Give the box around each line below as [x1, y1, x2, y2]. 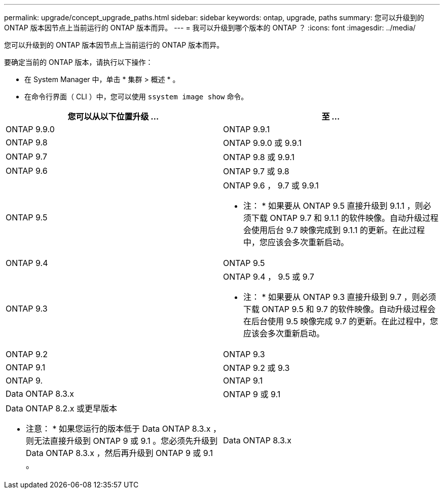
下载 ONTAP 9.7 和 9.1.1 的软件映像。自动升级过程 [251, 213, 438, 223]
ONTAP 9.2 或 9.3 [223, 363, 290, 373]
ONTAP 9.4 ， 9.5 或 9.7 [223, 272, 314, 282]
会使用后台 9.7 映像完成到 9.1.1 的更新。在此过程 [243, 225, 425, 235]
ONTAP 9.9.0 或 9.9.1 [223, 138, 302, 148]
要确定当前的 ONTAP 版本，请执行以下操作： [4, 58, 153, 66]
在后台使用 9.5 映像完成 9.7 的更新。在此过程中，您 [243, 316, 438, 326]
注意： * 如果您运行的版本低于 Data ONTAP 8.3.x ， [26, 424, 221, 434]
